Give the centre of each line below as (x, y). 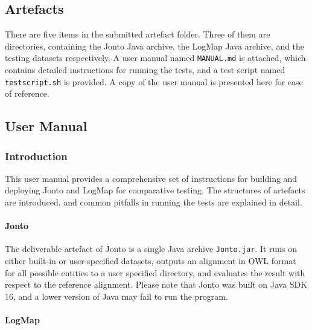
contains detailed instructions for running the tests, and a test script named (145, 70)
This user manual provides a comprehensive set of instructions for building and (151, 178)
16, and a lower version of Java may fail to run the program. (116, 296)
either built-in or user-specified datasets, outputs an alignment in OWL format (151, 261)
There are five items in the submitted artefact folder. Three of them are (138, 34)
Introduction (36, 156)
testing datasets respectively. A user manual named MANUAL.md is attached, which (155, 58)
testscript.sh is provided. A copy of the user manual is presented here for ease (154, 81)
